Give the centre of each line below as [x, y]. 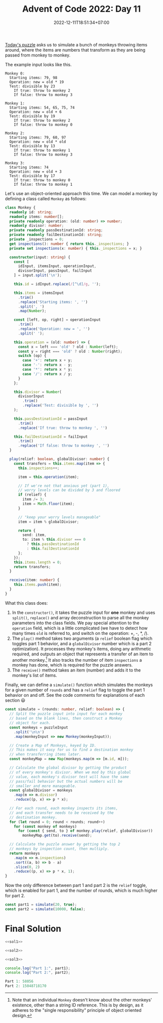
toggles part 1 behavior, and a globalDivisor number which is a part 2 [82, 643]
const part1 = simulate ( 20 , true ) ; [41, 905]
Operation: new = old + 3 [36, 172]
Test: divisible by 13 [32, 146]
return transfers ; [32, 567]
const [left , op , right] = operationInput [57, 320]
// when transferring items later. [45, 754]
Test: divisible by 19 [32, 116]
